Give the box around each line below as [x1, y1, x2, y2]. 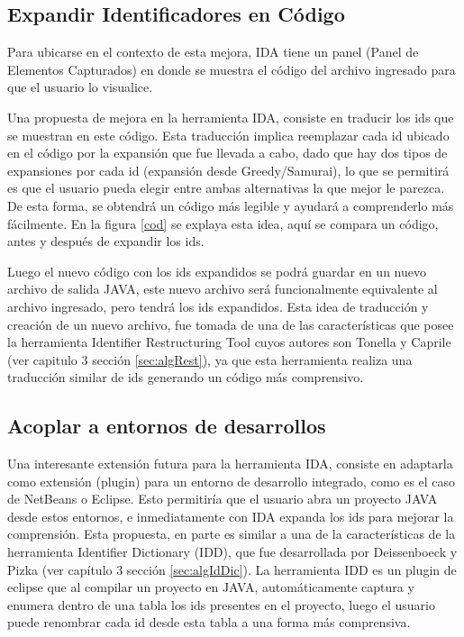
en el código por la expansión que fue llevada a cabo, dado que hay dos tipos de [7, 143, 448, 162]
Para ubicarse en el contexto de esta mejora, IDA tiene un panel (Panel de [7, 42, 419, 61]
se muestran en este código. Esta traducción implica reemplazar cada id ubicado [7, 125, 450, 144]
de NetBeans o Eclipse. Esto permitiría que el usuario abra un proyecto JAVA [7, 489, 438, 508]
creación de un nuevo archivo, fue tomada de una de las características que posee [7, 314, 454, 333]
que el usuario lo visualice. [7, 77, 153, 96]
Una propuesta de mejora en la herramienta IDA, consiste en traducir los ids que [7, 107, 454, 126]
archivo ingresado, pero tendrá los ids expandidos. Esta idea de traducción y [7, 296, 429, 315]
